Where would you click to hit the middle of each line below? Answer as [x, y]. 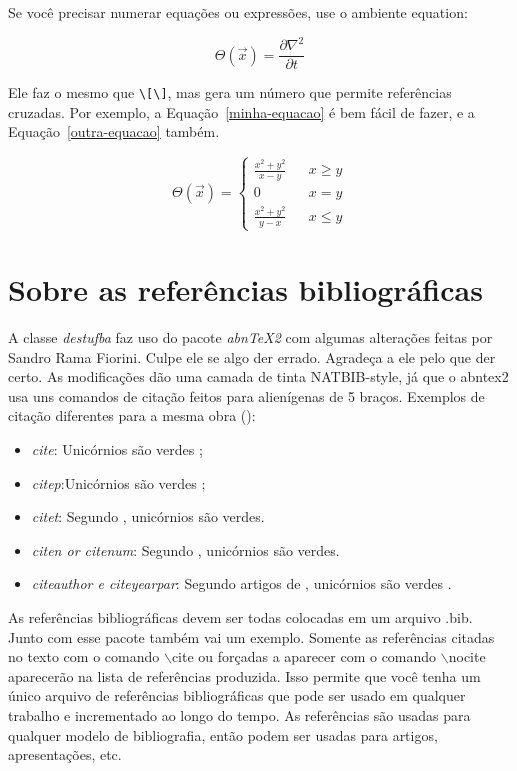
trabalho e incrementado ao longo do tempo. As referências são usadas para [239, 715]
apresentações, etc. [65, 754]
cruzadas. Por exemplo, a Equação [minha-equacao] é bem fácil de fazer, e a [241, 111]
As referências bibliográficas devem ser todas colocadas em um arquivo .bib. [240, 617]
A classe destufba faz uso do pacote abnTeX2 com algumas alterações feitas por [250, 337]
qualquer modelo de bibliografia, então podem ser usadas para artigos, [223, 734]
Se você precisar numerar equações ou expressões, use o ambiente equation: [238, 12]
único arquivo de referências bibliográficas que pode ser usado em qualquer [237, 695]
